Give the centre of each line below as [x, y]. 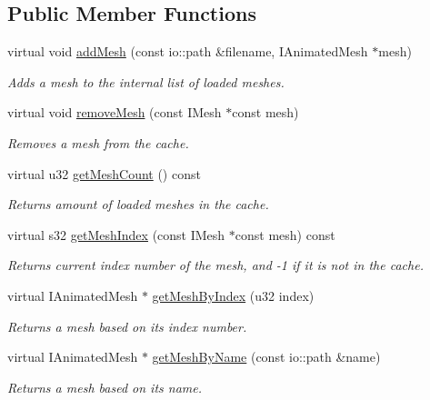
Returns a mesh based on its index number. [127, 326]
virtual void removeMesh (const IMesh [115, 112]
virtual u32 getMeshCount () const [104, 173]
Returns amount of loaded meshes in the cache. [138, 204]
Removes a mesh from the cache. [98, 142]
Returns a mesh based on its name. [105, 387]
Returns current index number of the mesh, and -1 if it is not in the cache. [215, 265]
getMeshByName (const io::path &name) [266, 357]
